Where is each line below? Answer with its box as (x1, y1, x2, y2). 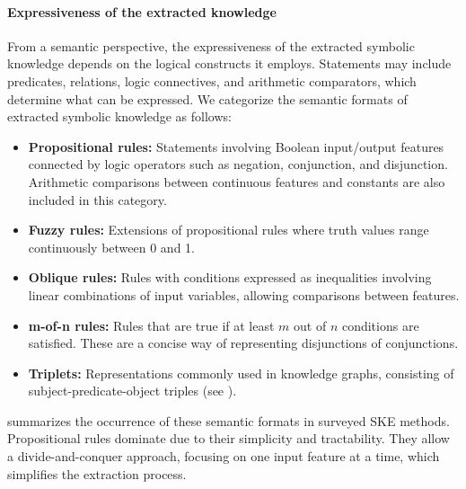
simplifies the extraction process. (7, 464, 187, 483)
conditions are (341, 316, 419, 334)
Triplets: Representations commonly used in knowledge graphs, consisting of (28, 363, 454, 382)
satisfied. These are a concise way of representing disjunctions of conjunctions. (28, 333, 459, 352)
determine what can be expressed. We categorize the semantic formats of (7, 89, 408, 108)
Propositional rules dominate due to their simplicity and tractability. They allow (7, 429, 450, 448)
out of (294, 316, 327, 334)
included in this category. (28, 190, 167, 209)
